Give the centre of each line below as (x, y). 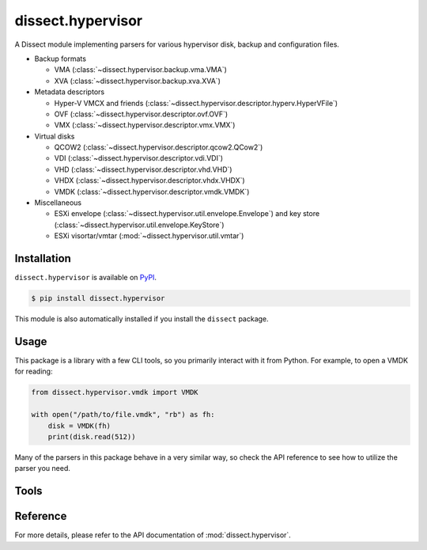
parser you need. (43, 468)
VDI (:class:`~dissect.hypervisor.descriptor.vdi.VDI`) (139, 158)
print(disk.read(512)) (92, 436)
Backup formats (60, 59)
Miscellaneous (58, 203)
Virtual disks (55, 136)
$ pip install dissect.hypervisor (98, 298)
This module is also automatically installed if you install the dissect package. (142, 319)
